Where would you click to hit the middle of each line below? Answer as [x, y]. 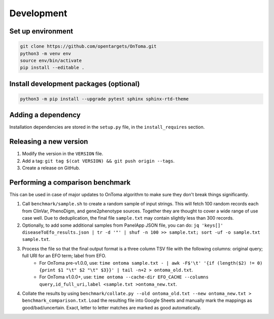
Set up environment [41, 31]
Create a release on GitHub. [51, 168]
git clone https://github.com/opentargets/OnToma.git [88, 46]
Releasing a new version [49, 142]
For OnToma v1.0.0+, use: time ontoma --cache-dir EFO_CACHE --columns [124, 277]
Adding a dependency [45, 115]
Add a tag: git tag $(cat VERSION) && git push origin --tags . [98, 161]
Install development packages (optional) [75, 84]
